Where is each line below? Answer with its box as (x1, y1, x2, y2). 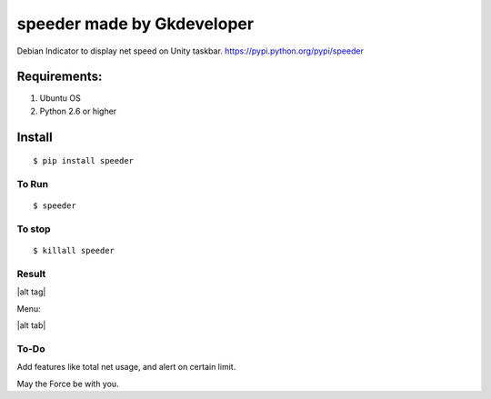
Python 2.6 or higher (39, 105, 117, 116)
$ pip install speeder (33, 155, 135, 166)
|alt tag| (16, 286, 46, 297)
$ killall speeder (33, 245, 115, 256)
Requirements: (16, 69, 103, 85)
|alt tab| (16, 320, 46, 331)
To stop (16, 223, 51, 235)
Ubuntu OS (39, 93, 82, 104)
